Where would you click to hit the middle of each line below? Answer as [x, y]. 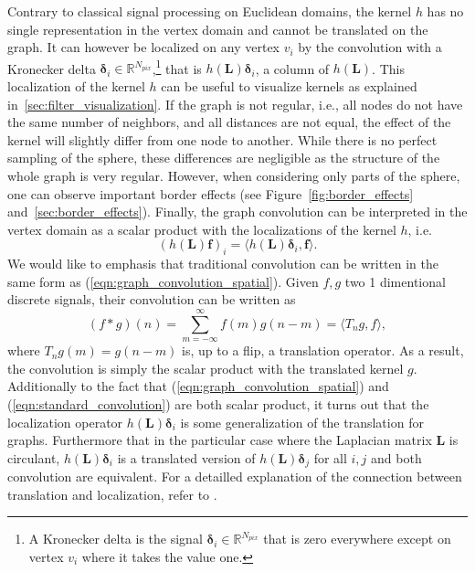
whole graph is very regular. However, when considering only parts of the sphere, [234, 175]
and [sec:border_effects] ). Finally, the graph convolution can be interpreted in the [237, 212]
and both [396, 457]
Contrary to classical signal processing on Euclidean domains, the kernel [210, 11]
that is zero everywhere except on [357, 539]
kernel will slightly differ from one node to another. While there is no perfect [222, 139]
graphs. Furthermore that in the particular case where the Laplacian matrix [220, 440]
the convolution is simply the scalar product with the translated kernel [206, 368]
